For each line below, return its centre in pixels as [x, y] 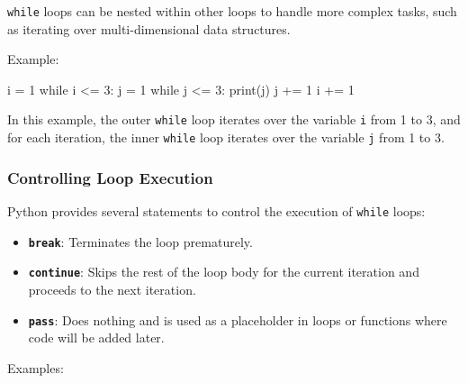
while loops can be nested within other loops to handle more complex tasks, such [232, 11]
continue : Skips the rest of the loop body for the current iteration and [224, 272]
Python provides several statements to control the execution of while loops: [216, 210]
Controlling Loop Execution [110, 177]
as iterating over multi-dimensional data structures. [149, 28]
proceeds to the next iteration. [112, 289]
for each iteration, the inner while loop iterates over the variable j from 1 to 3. [226, 137]
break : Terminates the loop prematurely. [140, 241]
